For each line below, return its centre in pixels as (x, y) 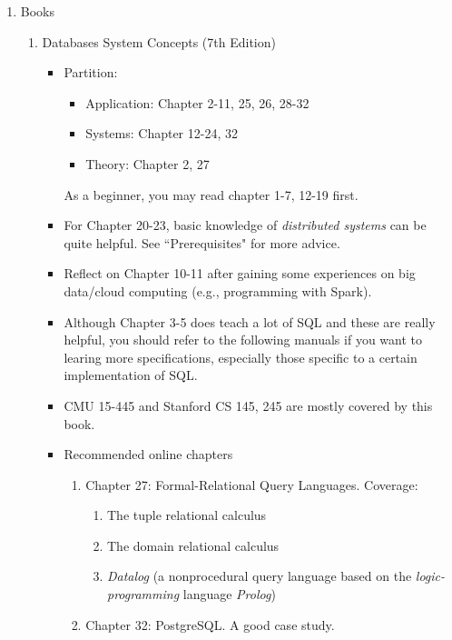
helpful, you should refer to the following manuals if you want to (243, 340)
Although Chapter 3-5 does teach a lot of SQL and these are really (250, 321)
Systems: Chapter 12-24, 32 (162, 133)
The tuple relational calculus (187, 515)
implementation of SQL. (131, 375)
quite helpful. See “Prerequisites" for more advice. (202, 242)
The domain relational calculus (193, 545)
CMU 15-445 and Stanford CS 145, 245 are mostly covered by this (248, 405)
